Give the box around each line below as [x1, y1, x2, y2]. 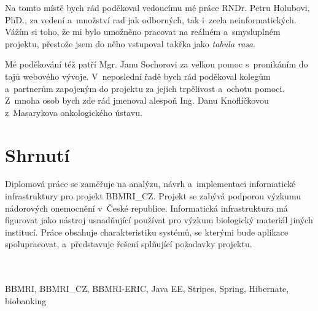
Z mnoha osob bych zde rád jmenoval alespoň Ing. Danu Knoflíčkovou [5, 94, 269, 107]
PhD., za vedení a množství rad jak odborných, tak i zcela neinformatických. [5, 13, 297, 26]
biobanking [5, 294, 47, 307]
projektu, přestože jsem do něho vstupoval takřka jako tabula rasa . [5, 37, 256, 50]
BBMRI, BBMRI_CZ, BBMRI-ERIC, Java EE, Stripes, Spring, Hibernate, [5, 282, 289, 295]
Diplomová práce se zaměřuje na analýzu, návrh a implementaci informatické [5, 177, 296, 190]
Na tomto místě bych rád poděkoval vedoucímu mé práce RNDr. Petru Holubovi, [5, 1, 310, 13]
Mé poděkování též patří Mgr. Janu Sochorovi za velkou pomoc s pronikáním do [5, 58, 308, 71]
